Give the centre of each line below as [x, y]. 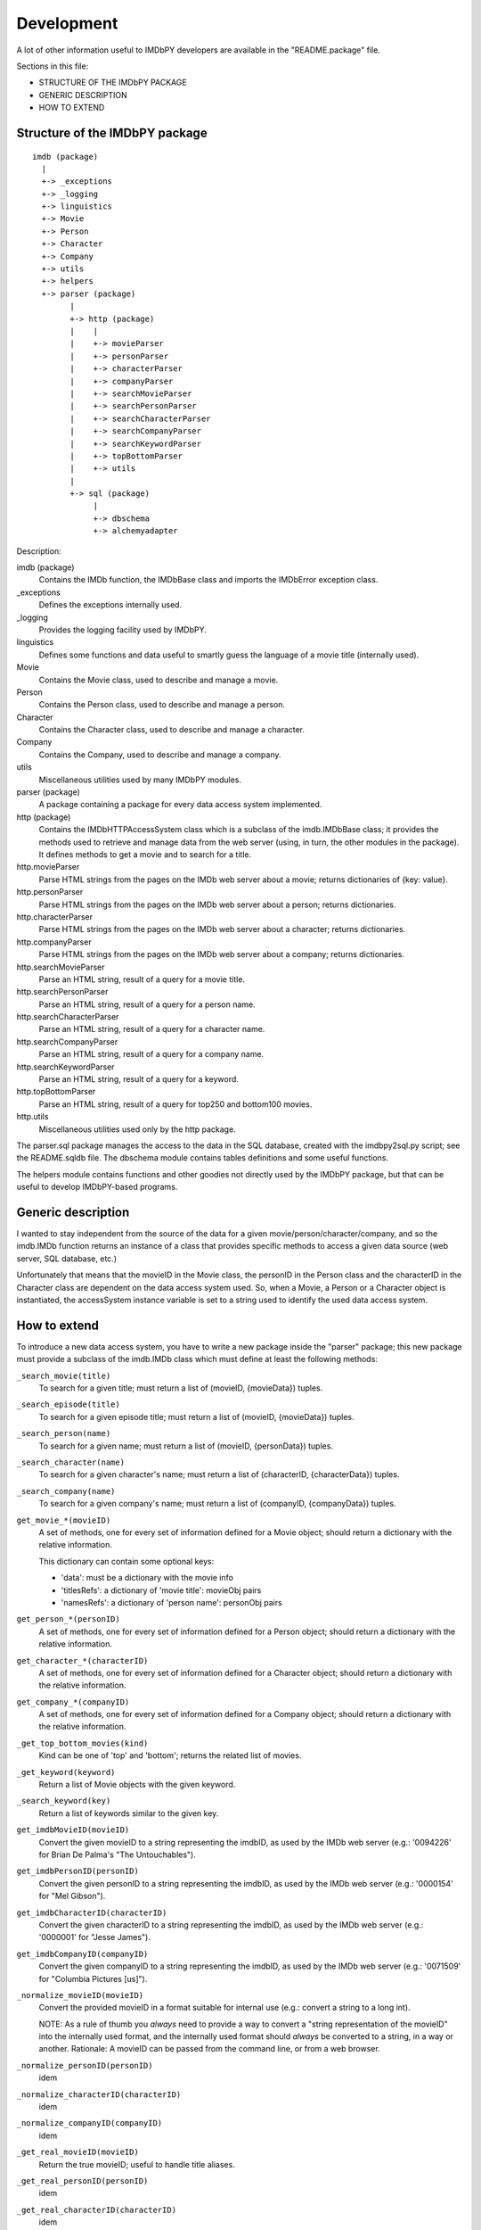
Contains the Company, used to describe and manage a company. [160, 755]
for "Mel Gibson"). [72, 1896]
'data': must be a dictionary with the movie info [147, 1578]
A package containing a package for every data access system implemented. [180, 805]
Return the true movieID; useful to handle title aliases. [137, 2164]
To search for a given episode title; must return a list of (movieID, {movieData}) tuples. [197, 1416]
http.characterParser [55, 917]
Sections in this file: [53, 66]
